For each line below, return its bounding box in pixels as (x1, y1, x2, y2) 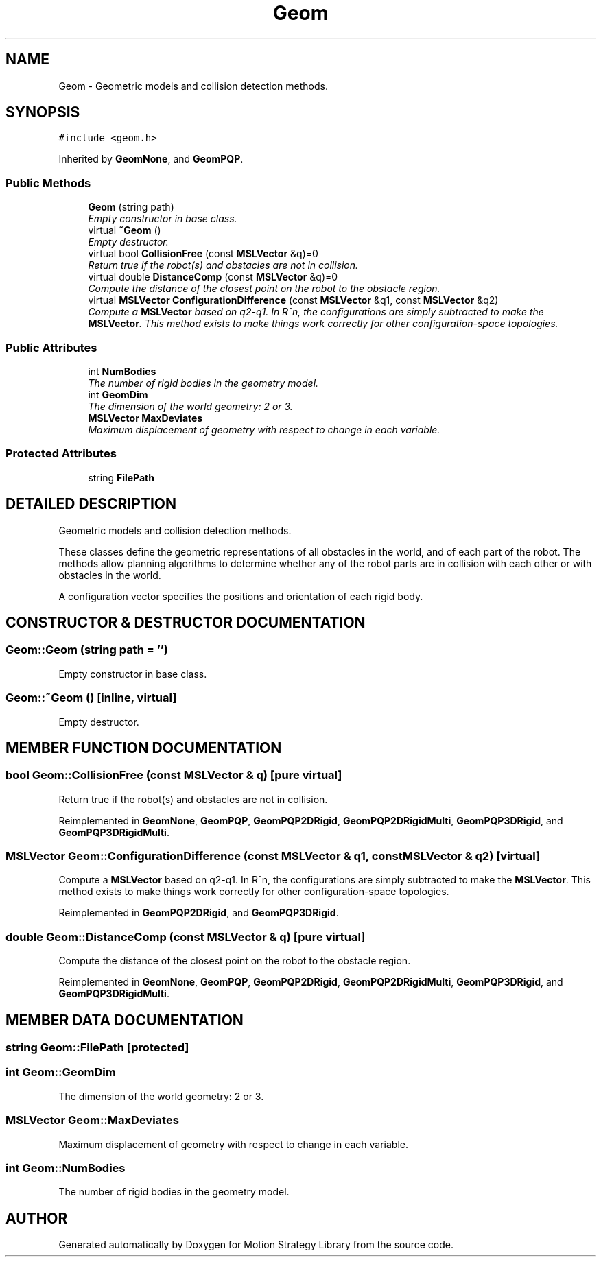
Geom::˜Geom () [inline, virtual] (5, 691, 177, 705)
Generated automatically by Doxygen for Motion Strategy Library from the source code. (58, 1239, 454, 1251)
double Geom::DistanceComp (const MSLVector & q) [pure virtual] (5, 929, 366, 944)
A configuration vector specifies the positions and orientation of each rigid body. (58, 590, 423, 602)
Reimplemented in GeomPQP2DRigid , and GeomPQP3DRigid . (58, 907, 339, 919)
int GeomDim (88, 388, 148, 401)
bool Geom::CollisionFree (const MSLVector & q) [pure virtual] (5, 768, 342, 783)
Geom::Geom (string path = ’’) (5, 643, 169, 657)
